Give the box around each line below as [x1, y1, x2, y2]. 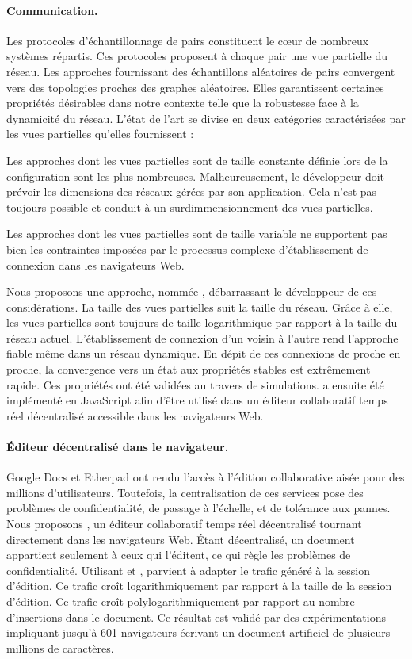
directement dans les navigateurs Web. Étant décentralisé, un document [6, 531, 355, 547]
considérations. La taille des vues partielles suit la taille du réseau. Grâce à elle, [6, 298, 393, 315]
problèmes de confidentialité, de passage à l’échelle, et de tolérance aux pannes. [6, 500, 391, 516]
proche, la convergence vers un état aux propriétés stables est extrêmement [6, 361, 371, 377]
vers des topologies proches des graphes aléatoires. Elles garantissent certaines [6, 79, 384, 95]
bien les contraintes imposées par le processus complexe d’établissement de [6, 240, 368, 257]
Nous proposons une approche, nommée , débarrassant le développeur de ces [6, 283, 377, 300]
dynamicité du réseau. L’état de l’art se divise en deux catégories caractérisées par [6, 109, 406, 126]
